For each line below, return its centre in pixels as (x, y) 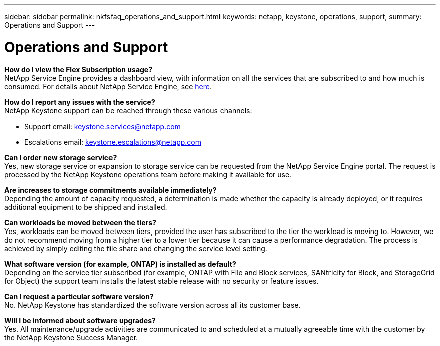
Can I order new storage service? (61, 157)
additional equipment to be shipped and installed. (86, 207)
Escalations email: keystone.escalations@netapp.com (113, 142)
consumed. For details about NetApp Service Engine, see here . (108, 86)
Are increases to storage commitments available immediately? (111, 190)
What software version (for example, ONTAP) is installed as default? (120, 264)
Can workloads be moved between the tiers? (80, 222)
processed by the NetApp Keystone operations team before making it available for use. (148, 174)
